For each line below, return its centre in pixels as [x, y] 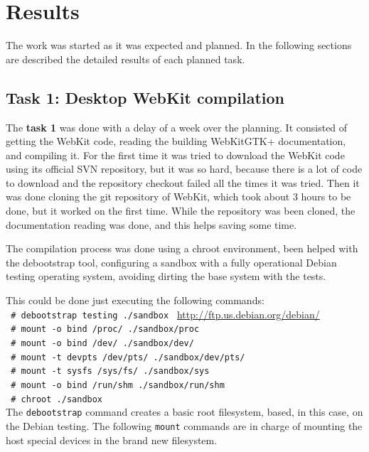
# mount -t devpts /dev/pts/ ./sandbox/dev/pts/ [128, 357]
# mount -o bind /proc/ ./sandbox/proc [105, 329]
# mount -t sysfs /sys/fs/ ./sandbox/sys [110, 371]
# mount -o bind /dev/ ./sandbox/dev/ [102, 343]
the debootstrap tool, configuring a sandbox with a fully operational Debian [171, 262]
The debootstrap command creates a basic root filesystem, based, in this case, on [184, 412]
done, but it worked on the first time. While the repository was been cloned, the [181, 211]
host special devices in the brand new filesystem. [112, 440]
